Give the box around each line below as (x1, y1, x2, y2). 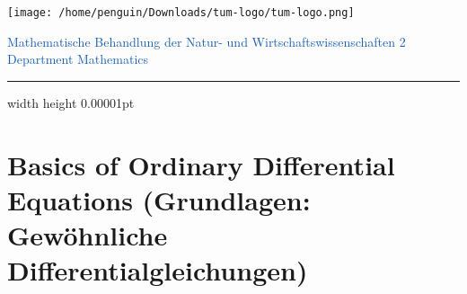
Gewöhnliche (7, 217, 168, 253)
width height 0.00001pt (7, 93, 135, 111)
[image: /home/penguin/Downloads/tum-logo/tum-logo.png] (7, 6, 355, 19)
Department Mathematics (7, 49, 149, 68)
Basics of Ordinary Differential (7, 146, 395, 183)
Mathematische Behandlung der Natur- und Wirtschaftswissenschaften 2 (7, 31, 406, 50)
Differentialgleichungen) (7, 252, 308, 289)
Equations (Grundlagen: (7, 181, 311, 218)
